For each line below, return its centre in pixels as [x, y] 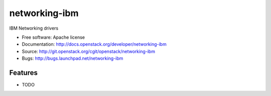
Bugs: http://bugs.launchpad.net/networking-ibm [73, 58]
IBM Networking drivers [34, 28]
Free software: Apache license [53, 37]
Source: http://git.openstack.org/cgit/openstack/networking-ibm [89, 51]
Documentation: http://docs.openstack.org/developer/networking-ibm [94, 44]
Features [23, 73]
